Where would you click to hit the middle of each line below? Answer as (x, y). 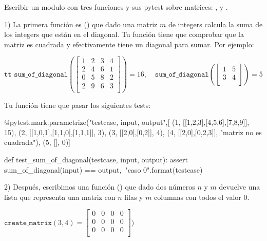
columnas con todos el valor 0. (202, 197)
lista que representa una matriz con (60, 197)
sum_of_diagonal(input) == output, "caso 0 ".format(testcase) (103, 169)
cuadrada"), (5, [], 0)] (37, 142)
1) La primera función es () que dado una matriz (81, 24)
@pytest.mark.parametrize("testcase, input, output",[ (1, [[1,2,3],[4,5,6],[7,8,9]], (127, 122)
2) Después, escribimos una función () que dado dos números (100, 187)
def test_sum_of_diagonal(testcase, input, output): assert (96, 159)
